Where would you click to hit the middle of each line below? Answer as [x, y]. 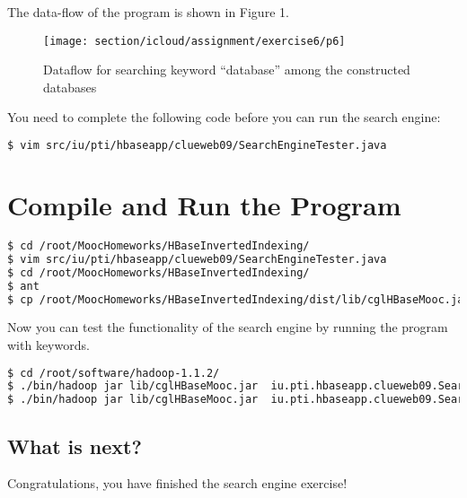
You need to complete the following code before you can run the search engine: [224, 117]
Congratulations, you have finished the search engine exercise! [177, 483]
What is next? [75, 446]
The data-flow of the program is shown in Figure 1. [148, 12]
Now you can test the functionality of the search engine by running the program [228, 327]
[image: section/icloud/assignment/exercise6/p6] [194, 41]
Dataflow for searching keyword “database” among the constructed [227, 70]
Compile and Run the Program [204, 205]
